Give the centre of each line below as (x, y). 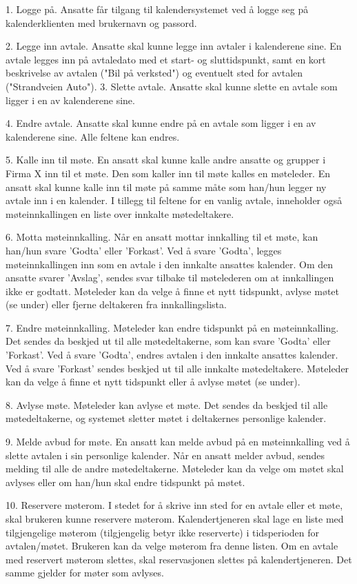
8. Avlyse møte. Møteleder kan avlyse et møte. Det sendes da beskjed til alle (167, 404)
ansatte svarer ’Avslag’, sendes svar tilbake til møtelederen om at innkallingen (170, 278)
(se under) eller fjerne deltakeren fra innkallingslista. (116, 304)
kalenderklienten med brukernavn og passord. (101, 22)
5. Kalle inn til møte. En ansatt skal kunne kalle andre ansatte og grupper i (166, 160)
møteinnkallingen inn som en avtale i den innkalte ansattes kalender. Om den (170, 264)
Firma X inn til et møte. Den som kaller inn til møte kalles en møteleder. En (168, 173)
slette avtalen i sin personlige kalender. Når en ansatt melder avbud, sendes (165, 455)
